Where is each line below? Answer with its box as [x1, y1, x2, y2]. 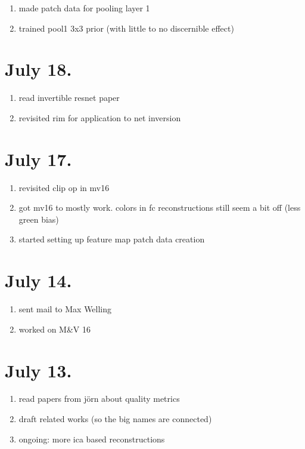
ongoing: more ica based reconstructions [18, 432, 165, 445]
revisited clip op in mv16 [18, 181, 110, 193]
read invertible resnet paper [18, 91, 120, 104]
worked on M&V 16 [18, 322, 91, 335]
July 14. [5, 268, 72, 293]
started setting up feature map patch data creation [18, 233, 205, 245]
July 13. [5, 358, 72, 382]
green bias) [18, 213, 59, 225]
